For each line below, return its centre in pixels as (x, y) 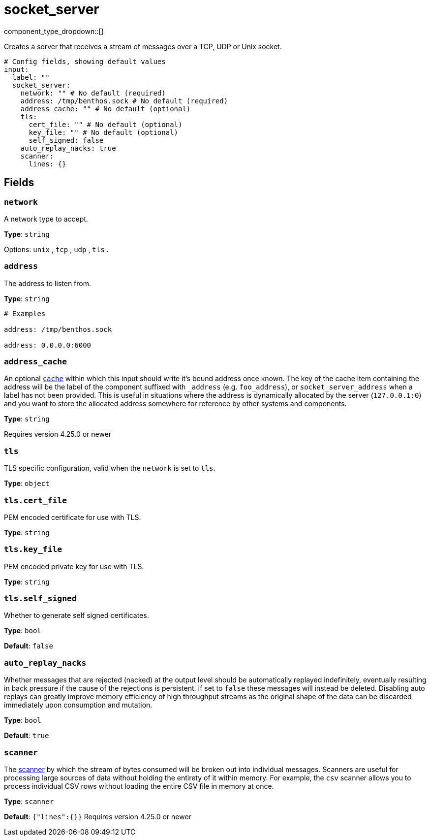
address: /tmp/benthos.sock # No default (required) (124, 101)
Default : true (27, 736)
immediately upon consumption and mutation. (78, 705)
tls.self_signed (40, 599)
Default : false (29, 646)
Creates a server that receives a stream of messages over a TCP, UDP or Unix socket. (143, 46)
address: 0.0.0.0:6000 (48, 345)
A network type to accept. (46, 219)
